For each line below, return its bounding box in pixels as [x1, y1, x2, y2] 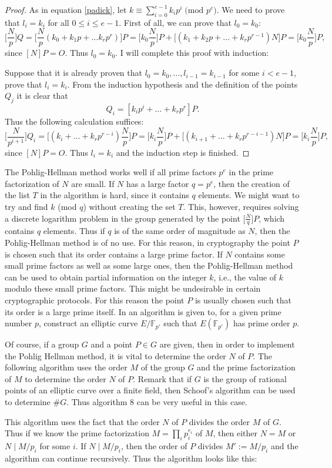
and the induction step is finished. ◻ [116, 146, 250, 158]
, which [259, 212, 285, 224]
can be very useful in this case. [136, 396, 247, 408]
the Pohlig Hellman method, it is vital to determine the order [5, 349, 226, 362]
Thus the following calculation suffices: [5, 115, 144, 128]
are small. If [71, 177, 115, 189]
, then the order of [121, 440, 187, 452]
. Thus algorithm [66, 396, 128, 408]
